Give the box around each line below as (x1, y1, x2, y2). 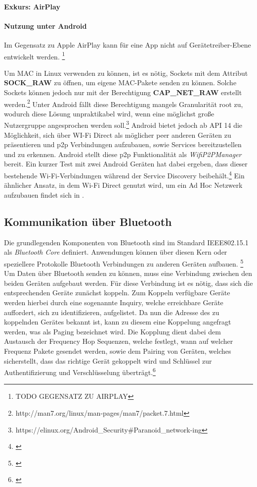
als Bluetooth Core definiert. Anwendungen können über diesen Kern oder (4, 247, 227, 257)
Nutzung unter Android (4, 20, 87, 31)
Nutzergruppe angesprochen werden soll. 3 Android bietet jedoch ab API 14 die (4, 118, 243, 130)
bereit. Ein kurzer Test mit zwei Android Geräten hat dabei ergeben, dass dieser (4, 159, 248, 169)
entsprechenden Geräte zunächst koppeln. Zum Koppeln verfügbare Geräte (4, 287, 230, 298)
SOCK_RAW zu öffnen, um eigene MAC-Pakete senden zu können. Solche (4, 77, 237, 88)
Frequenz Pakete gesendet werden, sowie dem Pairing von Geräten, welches (4, 345, 231, 356)
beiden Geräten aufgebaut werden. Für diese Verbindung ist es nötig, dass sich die (4, 277, 253, 288)
